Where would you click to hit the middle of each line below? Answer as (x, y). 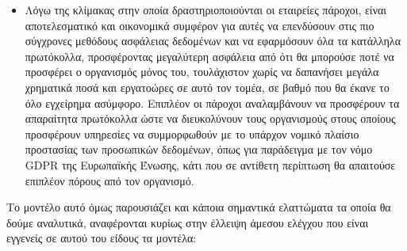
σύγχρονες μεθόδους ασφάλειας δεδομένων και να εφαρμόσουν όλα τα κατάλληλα (213, 41)
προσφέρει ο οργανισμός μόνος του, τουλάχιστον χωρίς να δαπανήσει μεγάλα (202, 72)
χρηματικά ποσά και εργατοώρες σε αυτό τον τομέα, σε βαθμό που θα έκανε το (207, 87)
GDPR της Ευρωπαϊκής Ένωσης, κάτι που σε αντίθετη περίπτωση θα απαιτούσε (210, 164)
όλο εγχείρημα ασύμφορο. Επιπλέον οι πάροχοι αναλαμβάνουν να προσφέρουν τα (212, 103)
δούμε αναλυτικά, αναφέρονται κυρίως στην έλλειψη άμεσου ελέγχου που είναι (188, 222)
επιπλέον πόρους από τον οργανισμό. (109, 180)
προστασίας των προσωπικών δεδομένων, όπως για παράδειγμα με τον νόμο (199, 149)
